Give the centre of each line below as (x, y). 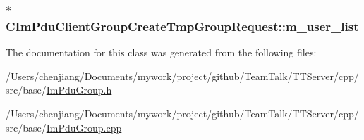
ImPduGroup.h (79, 90)
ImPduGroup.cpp (84, 127)
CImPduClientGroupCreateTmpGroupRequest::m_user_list (182, 26)
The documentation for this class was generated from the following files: (161, 52)
